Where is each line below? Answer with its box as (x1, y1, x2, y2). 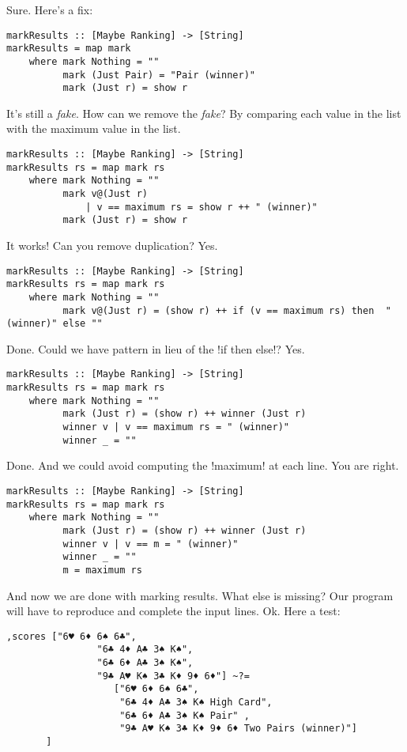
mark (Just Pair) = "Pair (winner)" (62, 69, 255, 81)
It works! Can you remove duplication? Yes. (6, 237, 218, 253)
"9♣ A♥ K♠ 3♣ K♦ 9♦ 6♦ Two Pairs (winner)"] (119, 723, 357, 735)
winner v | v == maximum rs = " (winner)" (62, 421, 289, 433)
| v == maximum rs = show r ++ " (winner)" (85, 201, 318, 213)
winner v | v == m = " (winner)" (62, 538, 239, 550)
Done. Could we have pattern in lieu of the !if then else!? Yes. (6, 340, 305, 357)
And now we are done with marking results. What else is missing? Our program (6, 587, 394, 603)
